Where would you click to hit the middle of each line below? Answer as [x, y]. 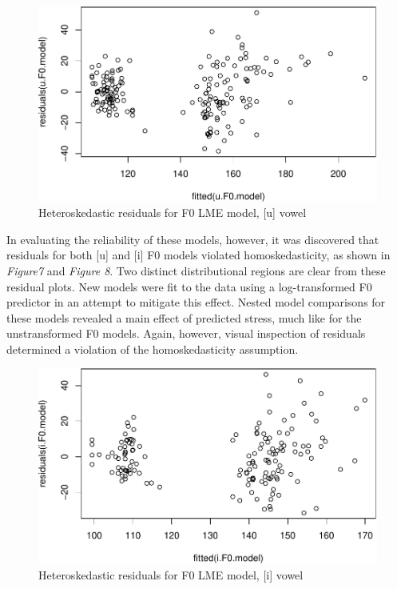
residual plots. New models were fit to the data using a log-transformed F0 [189, 286]
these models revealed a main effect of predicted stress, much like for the [184, 317]
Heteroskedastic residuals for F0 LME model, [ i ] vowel [171, 574]
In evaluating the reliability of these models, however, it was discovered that [193, 239]
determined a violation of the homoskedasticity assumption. [153, 349]
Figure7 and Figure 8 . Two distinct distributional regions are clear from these [196, 270]
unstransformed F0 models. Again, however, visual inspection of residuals [186, 333]
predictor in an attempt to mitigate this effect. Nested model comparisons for [196, 302]
